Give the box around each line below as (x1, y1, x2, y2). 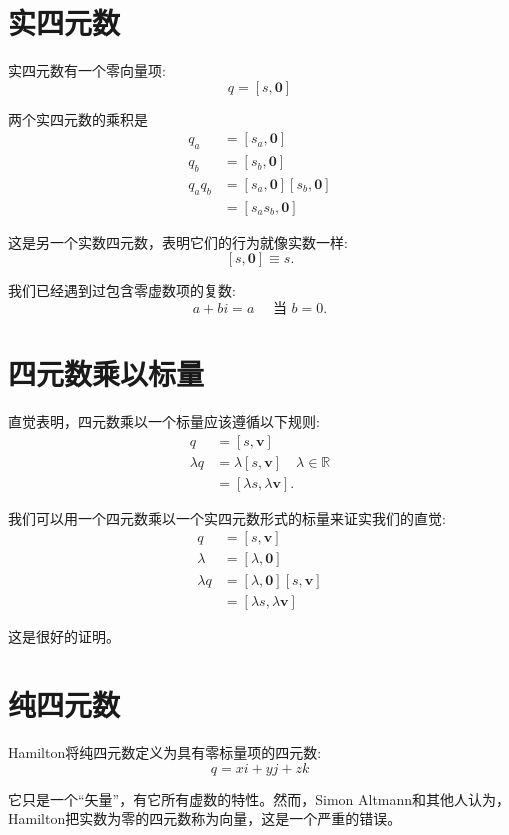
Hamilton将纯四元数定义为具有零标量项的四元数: (8, 742, 322, 763)
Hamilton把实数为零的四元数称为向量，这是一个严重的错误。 (8, 808, 402, 829)
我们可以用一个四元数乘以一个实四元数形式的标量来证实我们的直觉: (8, 507, 446, 528)
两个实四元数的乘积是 (8, 108, 148, 129)
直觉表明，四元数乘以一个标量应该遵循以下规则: (8, 411, 320, 432)
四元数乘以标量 (8, 353, 205, 394)
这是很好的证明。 (8, 625, 120, 646)
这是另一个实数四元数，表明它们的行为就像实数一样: (8, 231, 348, 252)
